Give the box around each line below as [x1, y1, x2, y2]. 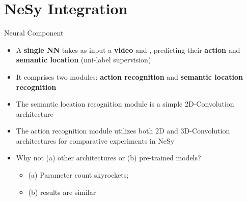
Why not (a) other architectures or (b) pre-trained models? [16, 152, 201, 163]
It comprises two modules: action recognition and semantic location [16, 71, 243, 82]
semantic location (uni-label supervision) [16, 54, 151, 65]
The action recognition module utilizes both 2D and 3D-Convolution [16, 125, 230, 136]
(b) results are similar [28, 186, 96, 197]
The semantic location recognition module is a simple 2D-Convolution [16, 98, 234, 109]
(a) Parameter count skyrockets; [28, 170, 129, 180]
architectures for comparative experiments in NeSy [16, 135, 175, 146]
